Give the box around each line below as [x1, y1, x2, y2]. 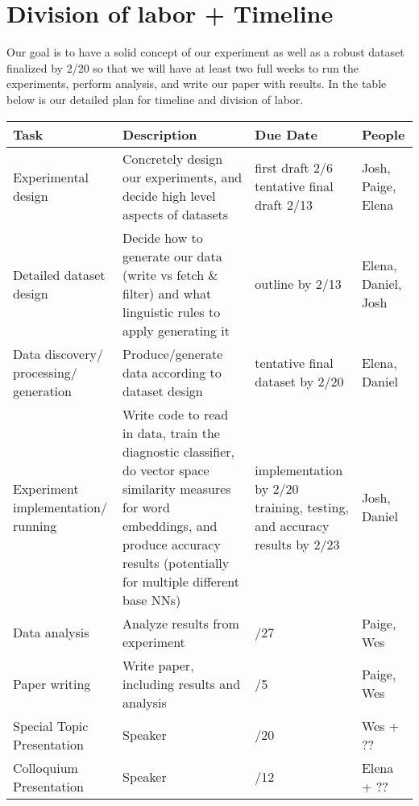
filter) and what [122, 283, 212, 303]
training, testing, [255, 497, 349, 516]
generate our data [122, 246, 222, 265]
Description [122, 124, 197, 144]
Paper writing [13, 674, 91, 693]
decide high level [122, 186, 216, 205]
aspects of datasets [122, 204, 229, 223]
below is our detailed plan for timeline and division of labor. [6, 90, 304, 107]
